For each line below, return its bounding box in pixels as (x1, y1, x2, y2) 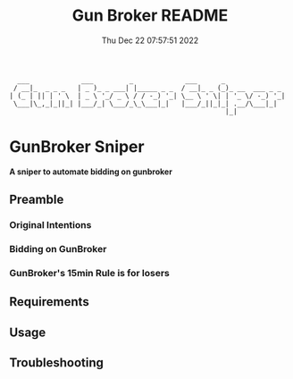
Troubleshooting (9, 355, 105, 371)
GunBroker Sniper (9, 137, 145, 157)
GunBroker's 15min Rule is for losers (9, 267, 170, 280)
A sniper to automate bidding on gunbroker (9, 166, 172, 177)
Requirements (9, 294, 89, 309)
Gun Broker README (71, 5, 229, 26)
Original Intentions (9, 219, 92, 232)
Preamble (9, 192, 64, 207)
